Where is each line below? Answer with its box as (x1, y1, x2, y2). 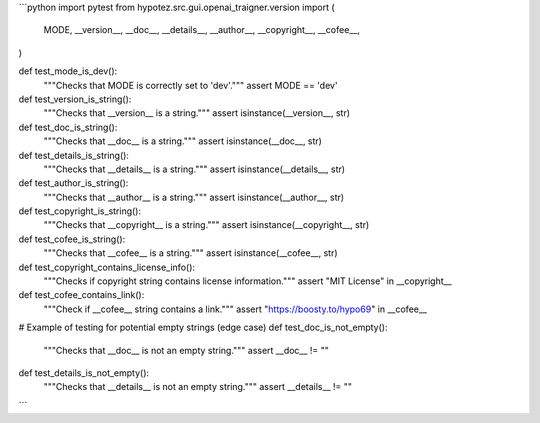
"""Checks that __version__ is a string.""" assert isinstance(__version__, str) (43, 107, 350, 119)
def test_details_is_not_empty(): (18, 366, 150, 379)
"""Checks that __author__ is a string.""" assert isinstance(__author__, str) (43, 191, 345, 203)
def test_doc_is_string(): (18, 121, 118, 133)
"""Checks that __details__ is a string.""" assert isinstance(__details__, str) (43, 163, 345, 175)
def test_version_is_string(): (18, 93, 132, 105)
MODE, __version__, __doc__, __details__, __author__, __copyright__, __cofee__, (43, 24, 360, 36)
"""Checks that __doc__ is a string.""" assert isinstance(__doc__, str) (43, 135, 322, 147)
